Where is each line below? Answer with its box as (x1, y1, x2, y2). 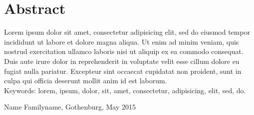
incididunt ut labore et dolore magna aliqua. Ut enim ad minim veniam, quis (4, 36, 239, 47)
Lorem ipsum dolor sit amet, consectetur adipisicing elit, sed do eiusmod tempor (4, 27, 251, 37)
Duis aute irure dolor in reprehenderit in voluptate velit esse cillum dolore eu (4, 56, 240, 66)
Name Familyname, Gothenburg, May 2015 (4, 102, 136, 112)
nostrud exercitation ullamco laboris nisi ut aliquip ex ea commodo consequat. (4, 46, 244, 57)
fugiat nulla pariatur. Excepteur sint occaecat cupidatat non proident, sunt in (4, 65, 242, 76)
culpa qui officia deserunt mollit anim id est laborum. (4, 75, 167, 86)
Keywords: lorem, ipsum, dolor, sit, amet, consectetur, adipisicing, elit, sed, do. (4, 85, 246, 95)
